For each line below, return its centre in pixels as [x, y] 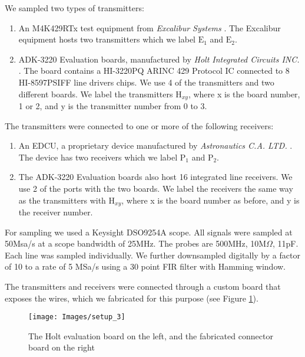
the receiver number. [56, 212]
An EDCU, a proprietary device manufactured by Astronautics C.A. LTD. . [155, 145]
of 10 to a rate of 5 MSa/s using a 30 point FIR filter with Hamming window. [145, 266]
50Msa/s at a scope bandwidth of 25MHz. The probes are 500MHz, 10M [136, 243]
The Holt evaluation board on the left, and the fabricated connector [151, 335]
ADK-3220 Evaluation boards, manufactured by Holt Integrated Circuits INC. [159, 59]
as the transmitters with [62, 200]
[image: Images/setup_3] [77, 317]
